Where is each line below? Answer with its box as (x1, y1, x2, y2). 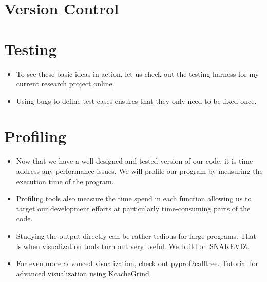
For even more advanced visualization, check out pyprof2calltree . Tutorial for (16, 258, 258, 269)
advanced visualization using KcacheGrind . (16, 268, 151, 278)
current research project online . (16, 78, 115, 89)
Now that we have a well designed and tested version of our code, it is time (16, 155, 253, 166)
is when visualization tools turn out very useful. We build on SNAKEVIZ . (16, 240, 250, 251)
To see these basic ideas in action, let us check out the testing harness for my (16, 68, 259, 79)
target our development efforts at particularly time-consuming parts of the (16, 203, 251, 214)
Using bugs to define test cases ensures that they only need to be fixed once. (16, 95, 257, 106)
